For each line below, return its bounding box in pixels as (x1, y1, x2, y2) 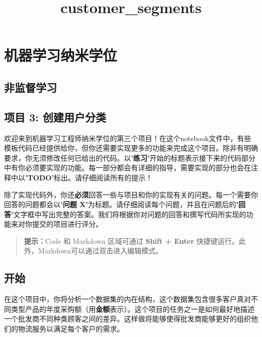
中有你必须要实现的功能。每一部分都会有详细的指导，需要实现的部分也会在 (4, 162, 251, 173)
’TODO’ (25, 172, 54, 182)
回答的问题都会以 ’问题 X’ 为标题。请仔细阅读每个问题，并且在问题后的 (4, 199, 236, 210)
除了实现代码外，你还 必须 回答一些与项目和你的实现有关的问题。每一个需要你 (4, 189, 258, 199)
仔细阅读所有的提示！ (82, 172, 153, 182)
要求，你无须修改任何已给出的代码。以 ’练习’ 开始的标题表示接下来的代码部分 (4, 152, 255, 163)
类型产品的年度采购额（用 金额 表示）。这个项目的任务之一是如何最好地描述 (11, 303, 254, 314)
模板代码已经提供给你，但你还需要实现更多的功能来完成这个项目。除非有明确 (4, 143, 258, 153)
